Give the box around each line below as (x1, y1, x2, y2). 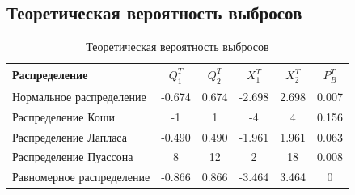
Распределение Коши (12, 108, 116, 125)
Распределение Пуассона (12, 148, 133, 165)
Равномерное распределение (12, 168, 150, 185)
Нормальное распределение (12, 87, 146, 104)
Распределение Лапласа (12, 128, 127, 145)
